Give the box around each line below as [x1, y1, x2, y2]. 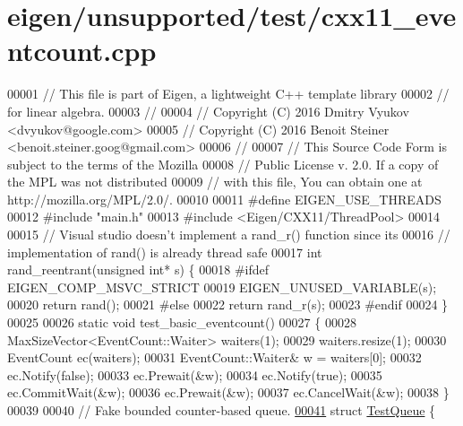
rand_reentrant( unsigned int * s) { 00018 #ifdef [7, 260, 270, 279]
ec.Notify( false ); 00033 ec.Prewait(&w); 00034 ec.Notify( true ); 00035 [7, 365, 382, 384]
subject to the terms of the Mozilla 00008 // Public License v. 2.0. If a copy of [7, 154, 439, 173]
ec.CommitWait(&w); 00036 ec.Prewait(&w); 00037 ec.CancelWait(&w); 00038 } [7, 383, 450, 402]
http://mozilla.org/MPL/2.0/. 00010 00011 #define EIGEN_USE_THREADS [7, 189, 442, 208]
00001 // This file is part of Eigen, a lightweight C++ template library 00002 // [7, 84, 450, 103]
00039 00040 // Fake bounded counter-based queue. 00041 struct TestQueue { [7, 401, 436, 419]
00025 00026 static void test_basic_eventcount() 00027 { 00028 [7, 313, 356, 332]
